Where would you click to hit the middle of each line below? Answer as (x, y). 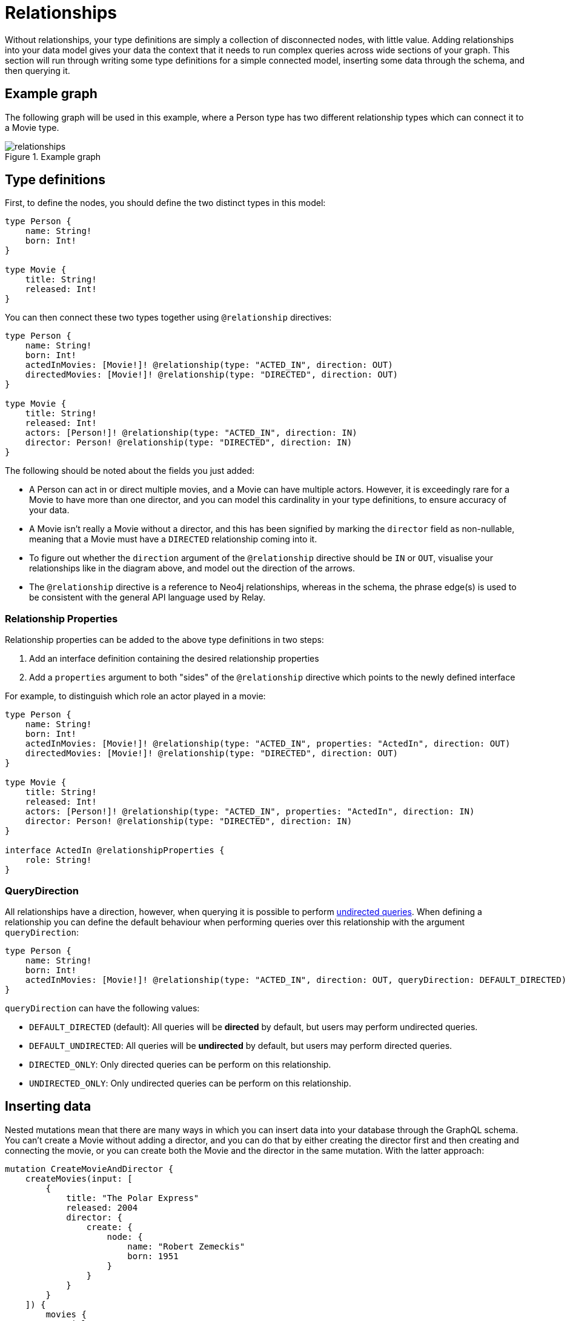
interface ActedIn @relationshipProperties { (115, 850)
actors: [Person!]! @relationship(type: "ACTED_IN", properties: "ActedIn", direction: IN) (250, 812)
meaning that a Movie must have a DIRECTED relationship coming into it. (173, 539)
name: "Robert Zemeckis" (186, 1246)
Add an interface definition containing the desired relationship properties (174, 659)
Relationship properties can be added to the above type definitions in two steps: (164, 640)
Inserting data (48, 1106)
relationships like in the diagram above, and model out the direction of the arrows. (192, 568)
